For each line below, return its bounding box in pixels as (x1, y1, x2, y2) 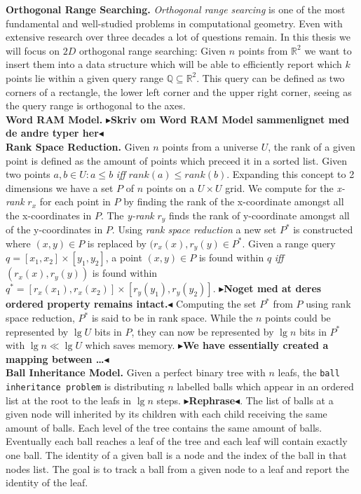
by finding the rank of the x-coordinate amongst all (123, 194, 344, 209)
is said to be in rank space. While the (91, 310, 253, 324)
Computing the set (176, 296, 257, 311)
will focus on (6, 43, 60, 57)
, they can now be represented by (131, 324, 274, 338)
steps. (156, 392, 181, 407)
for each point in (39, 194, 111, 209)
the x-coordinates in (6, 207, 92, 222)
